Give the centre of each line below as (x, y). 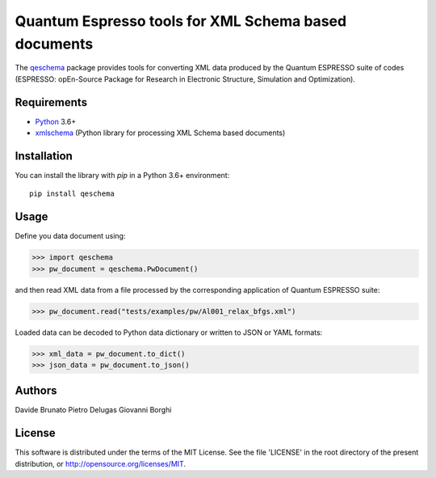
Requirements (51, 102)
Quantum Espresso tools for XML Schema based (181, 21)
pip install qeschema (72, 194)
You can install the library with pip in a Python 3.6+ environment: (122, 175)
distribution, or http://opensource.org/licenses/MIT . (100, 463)
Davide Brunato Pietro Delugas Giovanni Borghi (93, 410)
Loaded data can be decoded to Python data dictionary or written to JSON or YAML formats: (169, 332)
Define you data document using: (70, 236)
